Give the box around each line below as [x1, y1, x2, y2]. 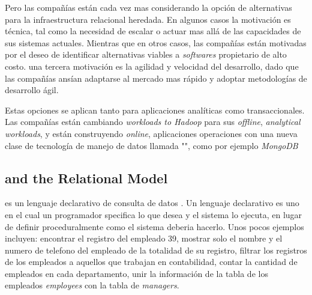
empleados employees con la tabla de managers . [5, 279, 179, 291]
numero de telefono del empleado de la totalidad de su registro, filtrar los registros [5, 243, 307, 256]
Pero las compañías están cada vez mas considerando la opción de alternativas [5, 1, 292, 13]
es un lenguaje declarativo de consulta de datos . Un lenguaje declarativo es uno [5, 196, 299, 209]
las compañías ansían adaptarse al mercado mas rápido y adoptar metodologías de [5, 71, 307, 84]
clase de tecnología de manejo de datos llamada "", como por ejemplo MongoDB [5, 139, 298, 151]
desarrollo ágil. [5, 84, 59, 96]
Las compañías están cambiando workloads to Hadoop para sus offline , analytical [5, 115, 301, 128]
